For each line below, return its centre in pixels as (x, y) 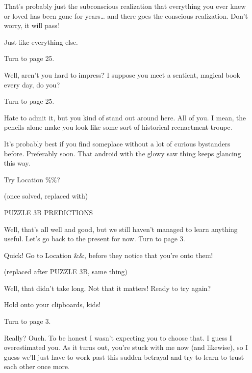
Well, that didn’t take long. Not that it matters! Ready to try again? (107, 288)
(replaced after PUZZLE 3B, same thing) (66, 272)
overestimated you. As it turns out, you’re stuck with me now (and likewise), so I (126, 347)
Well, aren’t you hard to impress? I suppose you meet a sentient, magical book (122, 74)
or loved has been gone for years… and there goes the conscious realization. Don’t (126, 15)
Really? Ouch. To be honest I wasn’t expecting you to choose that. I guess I (118, 337)
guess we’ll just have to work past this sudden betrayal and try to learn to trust (124, 357)
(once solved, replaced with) (46, 196)
